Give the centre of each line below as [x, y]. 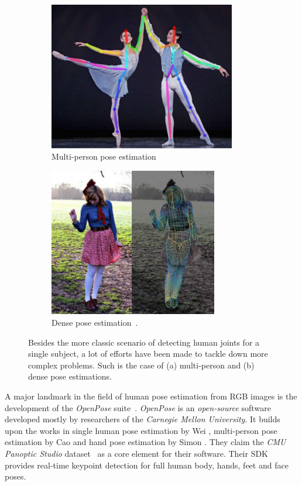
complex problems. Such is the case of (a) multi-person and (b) [141, 365]
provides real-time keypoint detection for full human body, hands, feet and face [147, 465]
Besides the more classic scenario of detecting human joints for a [144, 342]
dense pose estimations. [70, 376]
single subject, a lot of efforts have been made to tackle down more [148, 354]
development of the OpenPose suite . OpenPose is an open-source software [138, 407]
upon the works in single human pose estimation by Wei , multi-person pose [141, 430]
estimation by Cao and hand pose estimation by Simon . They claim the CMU [145, 442]
